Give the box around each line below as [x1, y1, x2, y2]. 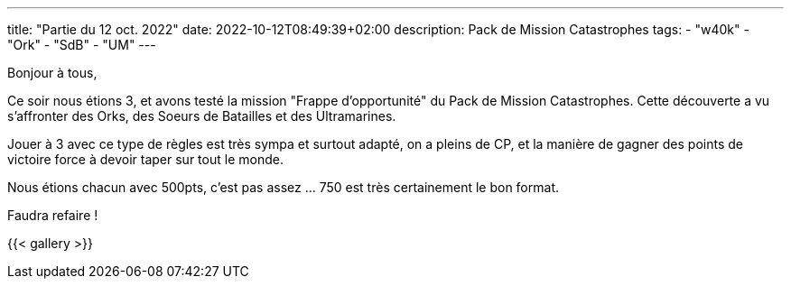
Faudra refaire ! [7, 208, 98, 223]
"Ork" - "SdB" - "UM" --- [7, 37, 156, 52]
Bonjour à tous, [7, 65, 98, 80]
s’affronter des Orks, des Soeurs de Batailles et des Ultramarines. [7, 108, 396, 124]
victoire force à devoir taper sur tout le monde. [7, 152, 284, 167]
